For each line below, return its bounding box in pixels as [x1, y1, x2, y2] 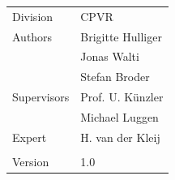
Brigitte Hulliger [80, 28, 162, 45]
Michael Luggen [80, 108, 159, 125]
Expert [12, 128, 47, 145]
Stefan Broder [80, 68, 150, 85]
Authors [12, 28, 53, 45]
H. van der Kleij [80, 128, 160, 145]
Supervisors [12, 88, 70, 105]
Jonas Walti [80, 48, 139, 65]
